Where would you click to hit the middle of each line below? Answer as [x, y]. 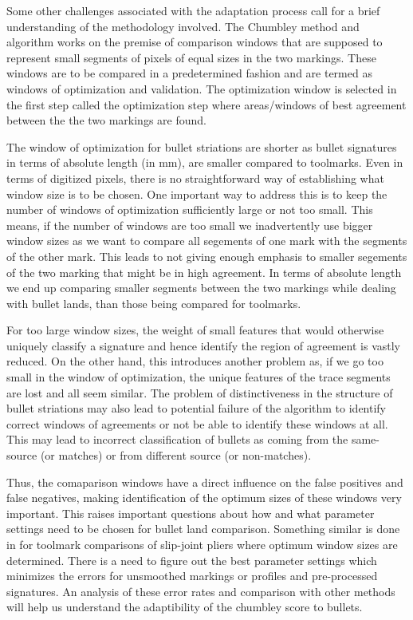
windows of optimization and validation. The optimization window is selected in [202, 88]
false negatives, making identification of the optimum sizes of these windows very [204, 498]
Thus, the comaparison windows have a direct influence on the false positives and [205, 482]
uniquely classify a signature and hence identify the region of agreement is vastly [204, 345]
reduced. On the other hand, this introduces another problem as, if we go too [195, 361]
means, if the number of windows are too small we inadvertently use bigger [190, 225]
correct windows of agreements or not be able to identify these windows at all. [197, 423]
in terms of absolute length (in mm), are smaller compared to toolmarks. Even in [205, 162]
